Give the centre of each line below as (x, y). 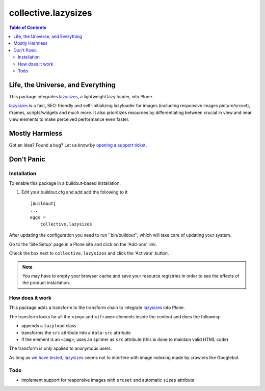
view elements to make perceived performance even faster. (69, 119)
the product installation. (46, 283)
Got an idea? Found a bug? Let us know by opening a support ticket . (78, 145)
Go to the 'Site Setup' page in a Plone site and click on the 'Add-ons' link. (83, 244)
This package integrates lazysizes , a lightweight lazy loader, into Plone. (81, 96)
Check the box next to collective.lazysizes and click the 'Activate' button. (89, 253)
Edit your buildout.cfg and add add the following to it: (75, 192)
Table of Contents (28, 28)
